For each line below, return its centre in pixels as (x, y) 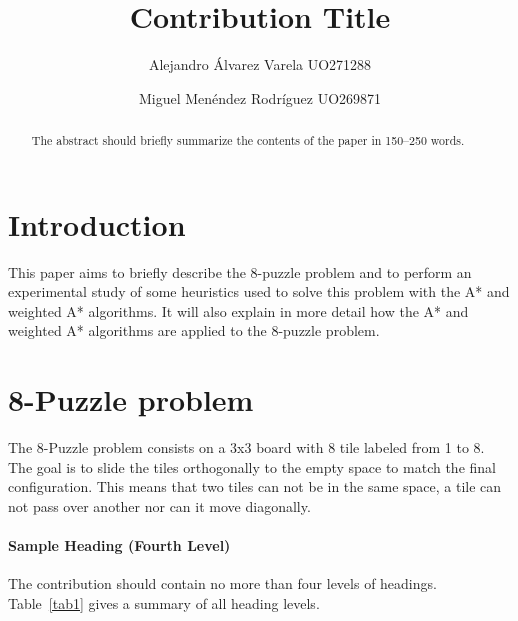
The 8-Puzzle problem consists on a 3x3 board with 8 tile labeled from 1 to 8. (246, 447)
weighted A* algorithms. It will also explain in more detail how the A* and (238, 310)
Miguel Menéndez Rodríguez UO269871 (260, 97)
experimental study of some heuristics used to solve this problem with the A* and (259, 291)
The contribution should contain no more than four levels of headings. (222, 583)
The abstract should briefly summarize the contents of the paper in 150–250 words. (248, 140)
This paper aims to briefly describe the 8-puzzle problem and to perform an (240, 271)
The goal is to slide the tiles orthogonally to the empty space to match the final (252, 466)
